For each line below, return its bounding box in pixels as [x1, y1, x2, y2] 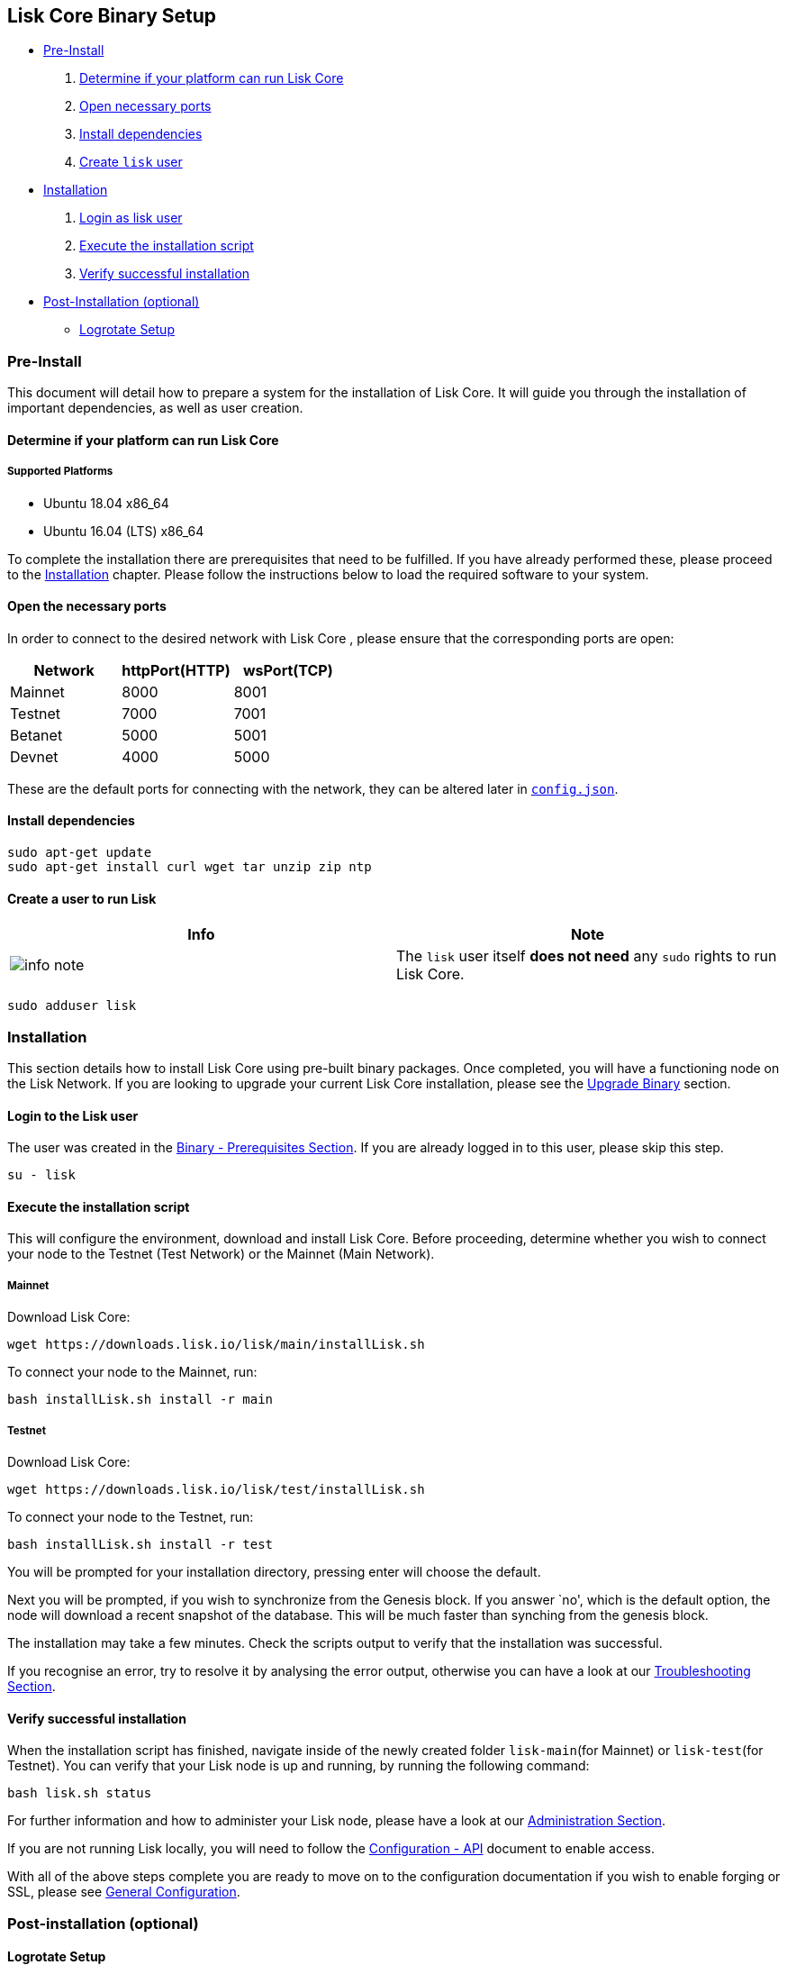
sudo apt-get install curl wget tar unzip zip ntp [7, 860, 372, 874]
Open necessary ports [79, 98, 212, 114]
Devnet [10, 747, 59, 766]
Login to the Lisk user [7, 1107, 139, 1124]
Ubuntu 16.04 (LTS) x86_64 [43, 523, 204, 539]
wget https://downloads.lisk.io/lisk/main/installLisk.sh [7, 1337, 425, 1352]
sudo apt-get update [7, 845, 152, 860]
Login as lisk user [79, 210, 183, 226]
